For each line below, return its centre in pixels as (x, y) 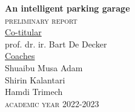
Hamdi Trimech (34, 92)
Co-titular (23, 32)
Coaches (20, 56)
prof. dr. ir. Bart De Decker (56, 44)
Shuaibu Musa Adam (44, 67)
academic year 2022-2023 (52, 103)
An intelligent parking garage (67, 8)
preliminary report (41, 20)
